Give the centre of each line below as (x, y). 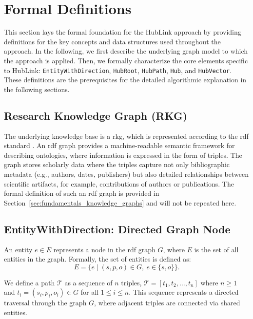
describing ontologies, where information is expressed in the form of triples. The (123, 155)
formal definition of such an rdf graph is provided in (82, 193)
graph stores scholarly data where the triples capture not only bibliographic (117, 164)
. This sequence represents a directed (184, 292)
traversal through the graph (45, 303)
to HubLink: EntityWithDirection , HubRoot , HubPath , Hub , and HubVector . (118, 70)
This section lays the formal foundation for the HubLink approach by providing (123, 32)
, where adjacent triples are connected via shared (167, 303)
